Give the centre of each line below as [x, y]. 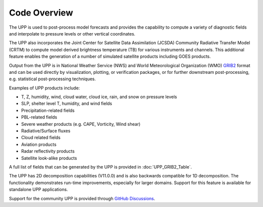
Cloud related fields [41, 138]
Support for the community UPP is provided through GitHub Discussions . [82, 198]
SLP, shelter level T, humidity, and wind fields [67, 103]
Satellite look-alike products [49, 158]
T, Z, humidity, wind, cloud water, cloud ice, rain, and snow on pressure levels [99, 97]
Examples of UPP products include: [45, 88]
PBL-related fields [39, 117]
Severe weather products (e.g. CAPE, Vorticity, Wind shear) [81, 124]
